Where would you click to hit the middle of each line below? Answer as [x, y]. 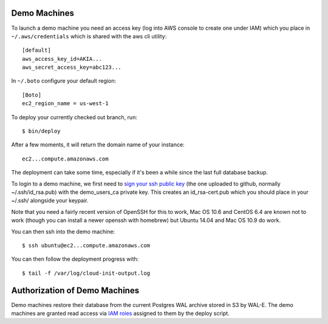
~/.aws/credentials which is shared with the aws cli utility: [89, 36]
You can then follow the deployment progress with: [75, 259]
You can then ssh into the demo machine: [63, 232]
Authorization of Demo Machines [75, 290]
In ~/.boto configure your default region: [64, 81]
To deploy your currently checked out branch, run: [74, 117]
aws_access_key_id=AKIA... [62, 59]
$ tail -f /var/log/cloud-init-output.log [86, 273]
